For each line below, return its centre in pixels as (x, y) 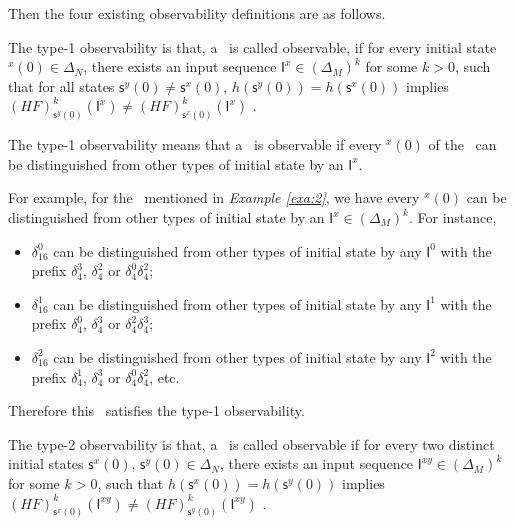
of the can (462, 144)
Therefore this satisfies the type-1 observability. (156, 410)
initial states (46, 463)
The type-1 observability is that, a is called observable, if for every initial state (252, 46)
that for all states (61, 85)
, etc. (164, 376)
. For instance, (452, 217)
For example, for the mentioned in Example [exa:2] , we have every (214, 197)
